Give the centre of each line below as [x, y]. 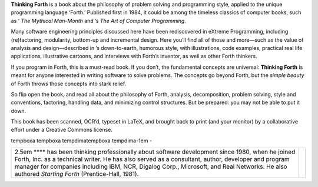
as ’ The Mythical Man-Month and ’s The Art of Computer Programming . [99, 21]
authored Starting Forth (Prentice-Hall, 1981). [77, 174]
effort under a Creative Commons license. [62, 130]
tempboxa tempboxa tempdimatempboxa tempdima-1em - [82, 141]
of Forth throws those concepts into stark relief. [69, 84]
